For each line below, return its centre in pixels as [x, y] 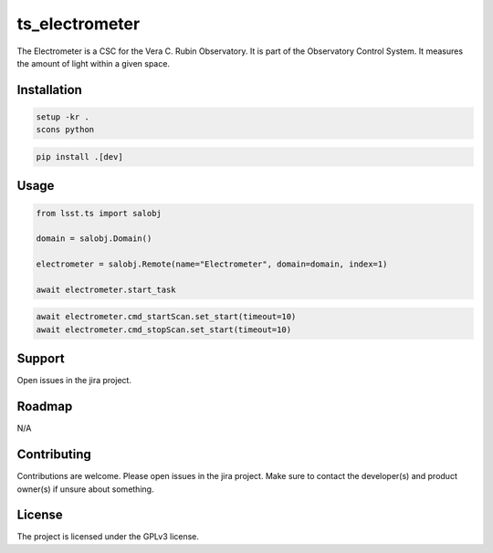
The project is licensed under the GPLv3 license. [108, 537]
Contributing [54, 455]
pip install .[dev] [79, 157]
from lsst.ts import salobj [99, 213]
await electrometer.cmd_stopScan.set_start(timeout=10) [164, 329]
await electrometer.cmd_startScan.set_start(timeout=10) [166, 317]
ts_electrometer [79, 24]
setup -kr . [63, 117]
